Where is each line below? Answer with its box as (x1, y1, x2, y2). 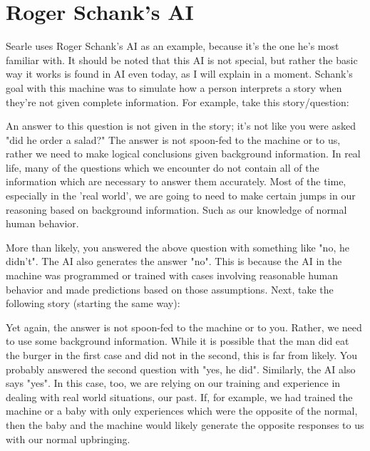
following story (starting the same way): (6, 296, 180, 311)
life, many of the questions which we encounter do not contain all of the (6, 160, 319, 175)
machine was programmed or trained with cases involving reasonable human (6, 268, 338, 283)
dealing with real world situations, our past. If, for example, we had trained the (6, 389, 353, 404)
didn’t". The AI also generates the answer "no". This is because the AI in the (6, 254, 342, 269)
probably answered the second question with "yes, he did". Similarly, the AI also (6, 361, 356, 376)
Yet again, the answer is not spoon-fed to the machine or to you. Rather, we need (6, 319, 362, 334)
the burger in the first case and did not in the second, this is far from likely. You (6, 348, 357, 362)
